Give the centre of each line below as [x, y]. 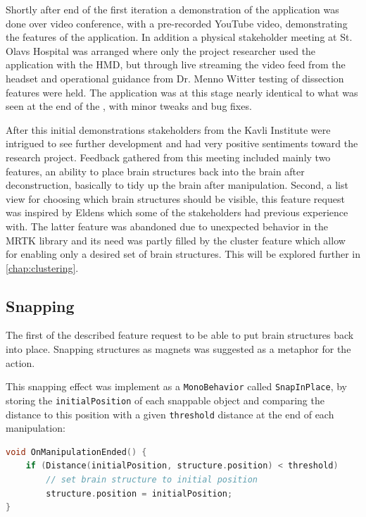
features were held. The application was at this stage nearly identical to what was [182, 92]
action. [20, 362]
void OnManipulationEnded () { [76, 452]
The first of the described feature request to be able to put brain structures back [180, 335]
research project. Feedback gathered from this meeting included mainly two [168, 157]
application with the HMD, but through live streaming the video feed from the [176, 64]
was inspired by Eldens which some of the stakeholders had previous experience [177, 212]
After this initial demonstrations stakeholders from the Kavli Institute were [168, 129]
